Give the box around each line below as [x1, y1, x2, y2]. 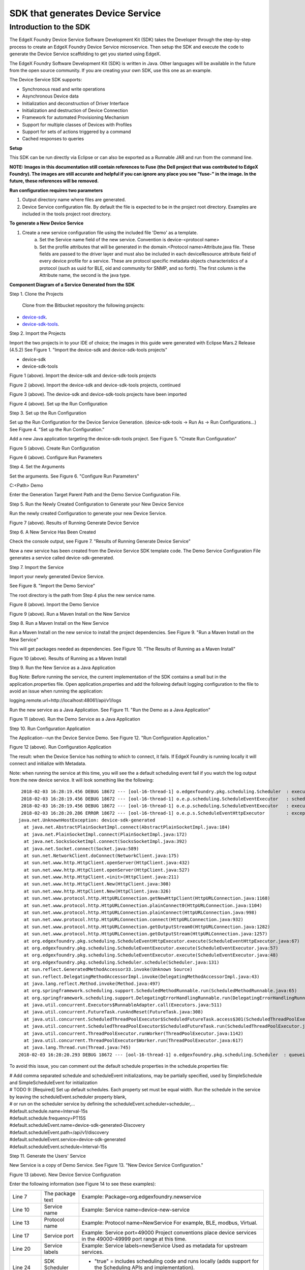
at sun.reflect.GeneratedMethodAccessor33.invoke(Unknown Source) [23, 967, 193, 972]
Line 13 [12, 1219, 30, 1226]
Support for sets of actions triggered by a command [22, 129, 131, 135]
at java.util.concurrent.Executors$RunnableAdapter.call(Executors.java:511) [23, 1002, 222, 1008]
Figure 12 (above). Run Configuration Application [9, 744, 111, 750]
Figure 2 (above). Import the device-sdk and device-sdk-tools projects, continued [9, 382, 180, 388]
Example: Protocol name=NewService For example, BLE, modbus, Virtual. [81, 1219, 258, 1226]
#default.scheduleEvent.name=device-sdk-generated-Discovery [9, 1122, 145, 1128]
